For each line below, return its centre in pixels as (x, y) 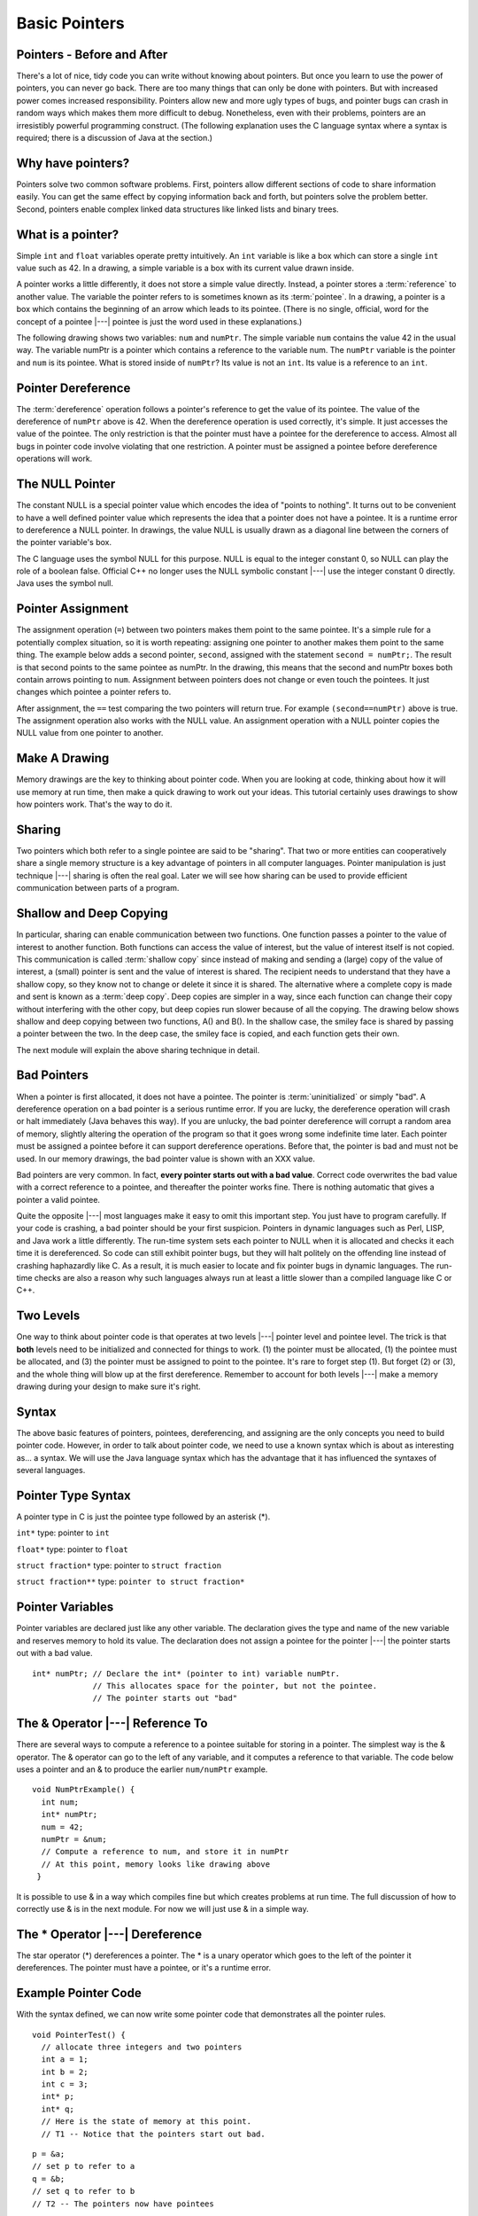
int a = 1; (65, 2060)
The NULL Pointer (66, 484)
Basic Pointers (71, 23)
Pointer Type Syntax (74, 1495)
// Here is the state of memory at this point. (146, 2122)
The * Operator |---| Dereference (109, 1934)
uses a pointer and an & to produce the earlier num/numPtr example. (142, 1769)
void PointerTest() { (79, 2035)
